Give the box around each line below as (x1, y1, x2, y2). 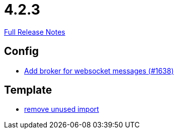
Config (4, 45, 39, 58)
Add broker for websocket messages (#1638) (24, 66, 174, 75)
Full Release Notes (4, 27, 65, 36)
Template (4, 84, 52, 97)
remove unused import (24, 105, 99, 114)
